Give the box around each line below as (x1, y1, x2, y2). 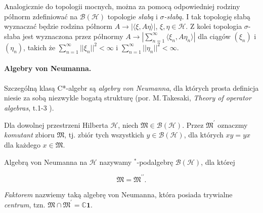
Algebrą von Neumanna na (4, 156, 87, 167)
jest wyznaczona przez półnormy (22, 30, 123, 41)
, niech (118, 119, 139, 130)
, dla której (201, 156, 235, 167)
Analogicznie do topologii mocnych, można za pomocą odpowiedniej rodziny (4, 1, 240, 11)
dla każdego (4, 139, 40, 150)
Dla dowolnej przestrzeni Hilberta (4, 119, 108, 130)
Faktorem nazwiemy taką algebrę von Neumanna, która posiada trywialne (4, 189, 233, 199)
